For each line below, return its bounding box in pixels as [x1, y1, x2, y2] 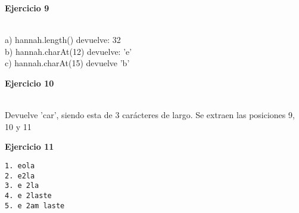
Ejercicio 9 [5, 2, 49, 14]
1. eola [5, 161, 35, 170]
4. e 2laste [5, 191, 52, 200]
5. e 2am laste [5, 201, 65, 210]
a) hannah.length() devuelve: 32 [5, 33, 121, 46]
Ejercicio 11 [5, 140, 54, 153]
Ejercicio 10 [5, 76, 54, 89]
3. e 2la [5, 181, 39, 190]
